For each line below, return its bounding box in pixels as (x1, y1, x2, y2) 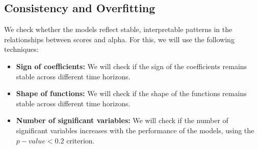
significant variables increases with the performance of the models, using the (16, 125, 254, 135)
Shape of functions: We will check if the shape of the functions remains (16, 88, 247, 99)
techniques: (4, 44, 39, 54)
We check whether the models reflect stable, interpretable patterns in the (4, 24, 233, 35)
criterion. (66, 135, 95, 145)
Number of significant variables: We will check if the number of (16, 115, 228, 126)
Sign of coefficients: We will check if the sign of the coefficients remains (16, 61, 247, 71)
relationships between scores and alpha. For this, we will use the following (4, 34, 235, 44)
